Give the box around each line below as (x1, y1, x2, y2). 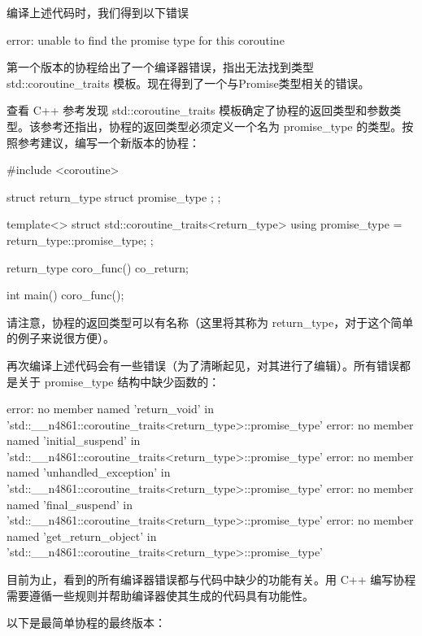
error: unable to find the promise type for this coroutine (7, 31, 285, 48)
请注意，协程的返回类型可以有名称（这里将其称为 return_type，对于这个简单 (7, 313, 414, 330)
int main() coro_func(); (7, 286, 124, 303)
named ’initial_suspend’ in (7, 432, 141, 449)
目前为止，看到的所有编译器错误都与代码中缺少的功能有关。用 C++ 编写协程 (7, 571, 416, 588)
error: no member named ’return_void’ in (7, 400, 214, 417)
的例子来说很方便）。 (7, 329, 115, 346)
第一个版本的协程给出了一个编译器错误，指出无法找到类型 (7, 59, 314, 76)
